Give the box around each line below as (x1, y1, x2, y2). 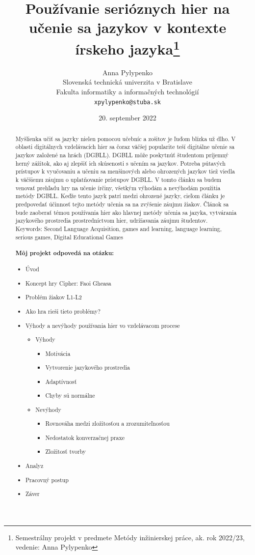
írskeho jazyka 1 (75, 36, 180, 58)
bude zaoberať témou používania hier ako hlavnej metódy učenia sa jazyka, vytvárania (15, 208, 237, 216)
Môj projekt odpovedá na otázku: (15, 248, 114, 257)
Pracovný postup (25, 475, 69, 484)
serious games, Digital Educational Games (15, 233, 123, 241)
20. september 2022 (99, 113, 156, 123)
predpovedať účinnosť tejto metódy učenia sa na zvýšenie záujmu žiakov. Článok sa (15, 200, 229, 208)
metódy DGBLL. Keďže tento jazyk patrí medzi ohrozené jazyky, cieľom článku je (15, 192, 225, 200)
